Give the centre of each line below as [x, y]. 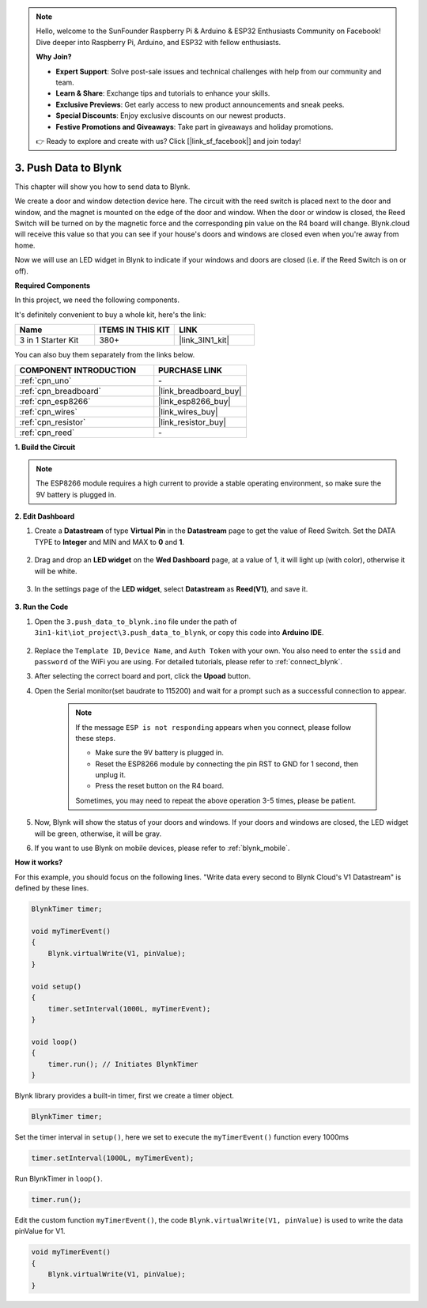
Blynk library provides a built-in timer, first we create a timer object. [125, 1096]
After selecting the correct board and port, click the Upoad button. [143, 676]
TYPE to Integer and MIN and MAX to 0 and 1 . [110, 542]
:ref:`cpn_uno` [45, 380]
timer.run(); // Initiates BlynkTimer [123, 1064]
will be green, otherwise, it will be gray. [98, 834]
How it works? [39, 863]
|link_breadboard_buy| [200, 391]
